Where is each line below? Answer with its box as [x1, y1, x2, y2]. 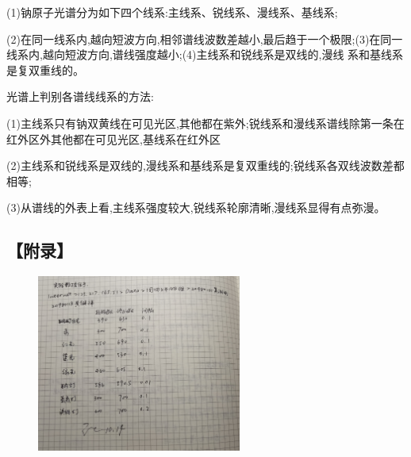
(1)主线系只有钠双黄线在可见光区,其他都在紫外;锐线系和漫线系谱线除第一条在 [6, 114, 405, 131]
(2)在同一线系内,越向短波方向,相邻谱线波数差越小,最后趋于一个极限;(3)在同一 [6, 30, 403, 47]
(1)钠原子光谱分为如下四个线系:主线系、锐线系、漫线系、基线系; [6, 4, 338, 20]
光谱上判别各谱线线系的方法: [6, 88, 154, 105]
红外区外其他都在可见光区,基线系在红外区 [6, 130, 221, 147]
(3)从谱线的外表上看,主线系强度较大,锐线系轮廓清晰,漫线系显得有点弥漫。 [6, 199, 386, 216]
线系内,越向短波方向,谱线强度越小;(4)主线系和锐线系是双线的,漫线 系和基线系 [6, 46, 404, 63]
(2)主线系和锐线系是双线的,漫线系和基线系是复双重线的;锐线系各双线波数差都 [6, 157, 405, 174]
